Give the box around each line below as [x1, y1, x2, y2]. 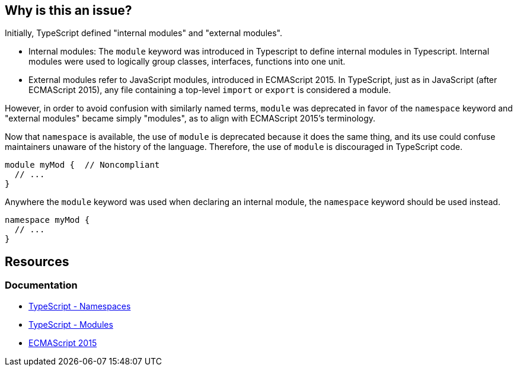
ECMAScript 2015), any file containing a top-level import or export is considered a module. [28, 85, 391, 95]
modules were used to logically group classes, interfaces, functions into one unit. [28, 56, 346, 67]
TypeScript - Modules [28, 319, 113, 330]
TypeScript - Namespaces [28, 300, 131, 311]
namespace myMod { [5, 215, 90, 225]
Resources [5, 254, 69, 269]
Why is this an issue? [5, 3, 132, 18]
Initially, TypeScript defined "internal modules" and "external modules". [5, 28, 282, 39]
